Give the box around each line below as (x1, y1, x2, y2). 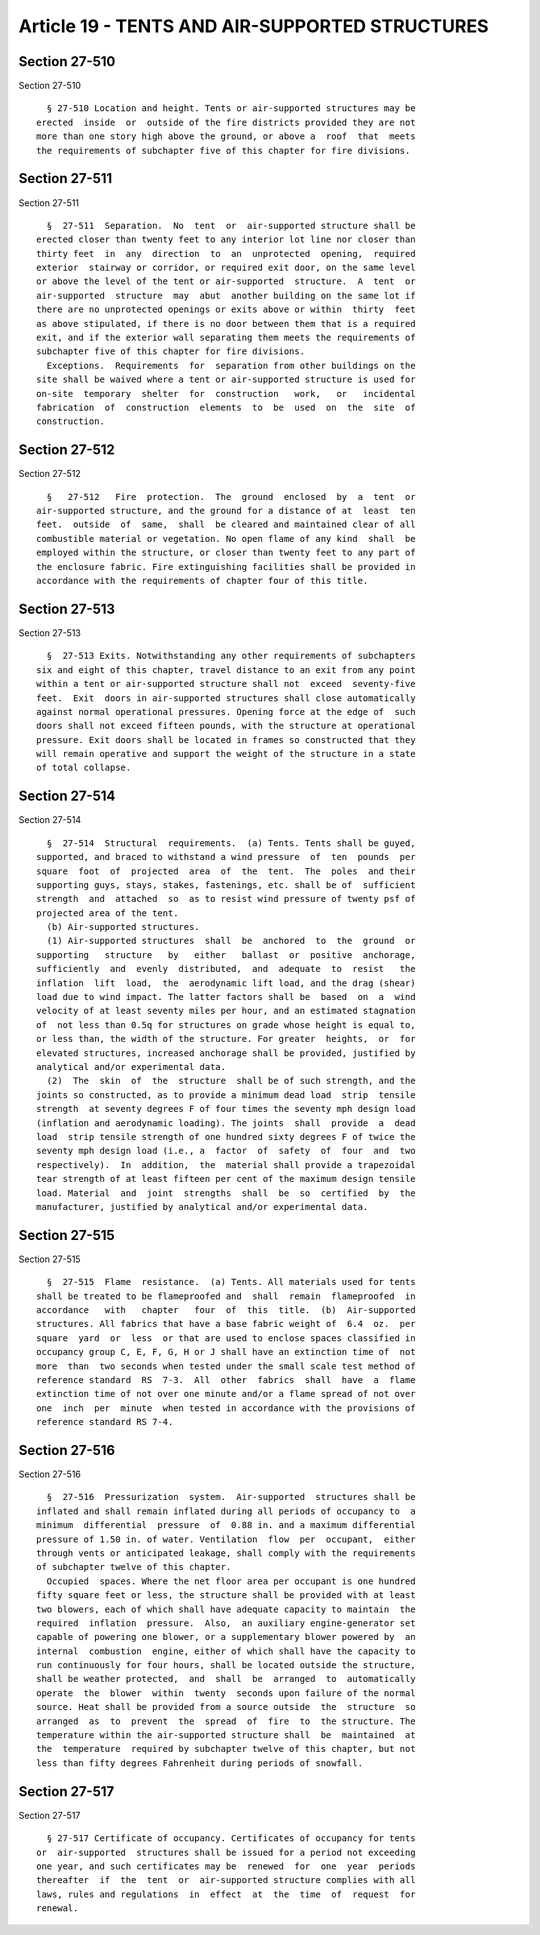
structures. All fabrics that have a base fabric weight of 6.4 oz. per (36, 1318, 416, 1330)
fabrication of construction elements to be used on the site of (36, 402, 416, 413)
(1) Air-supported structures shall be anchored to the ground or (46, 935, 416, 947)
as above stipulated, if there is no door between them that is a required (36, 318, 416, 329)
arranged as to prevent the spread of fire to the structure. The (36, 1715, 416, 1727)
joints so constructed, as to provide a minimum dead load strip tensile (36, 1089, 416, 1100)
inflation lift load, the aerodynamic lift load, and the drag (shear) (36, 977, 416, 989)
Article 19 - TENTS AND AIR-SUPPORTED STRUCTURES (18, 15, 489, 37)
